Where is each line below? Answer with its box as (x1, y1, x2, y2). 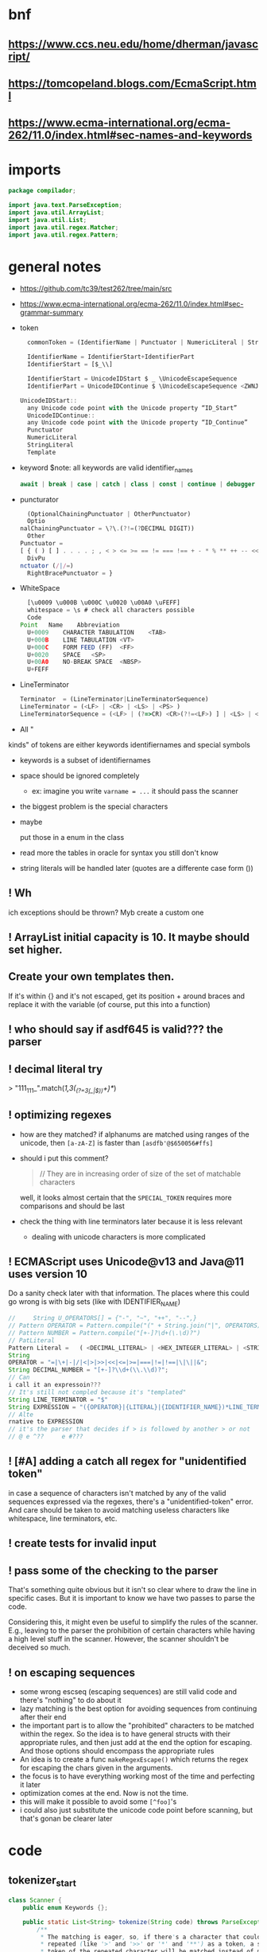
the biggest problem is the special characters (19, 802, 168, 811)
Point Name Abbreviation (19, 621, 121, 630)
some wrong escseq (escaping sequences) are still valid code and (19, 1686, 237, 1696)
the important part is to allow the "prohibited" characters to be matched (19, 1720, 254, 1730)
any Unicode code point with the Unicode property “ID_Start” (27, 404, 238, 412)
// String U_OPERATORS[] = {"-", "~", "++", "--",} (8, 1314, 197, 1322)
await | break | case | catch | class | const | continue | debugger (19, 480, 256, 488)
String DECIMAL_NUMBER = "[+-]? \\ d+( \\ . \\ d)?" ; (8, 1366, 169, 1374)
